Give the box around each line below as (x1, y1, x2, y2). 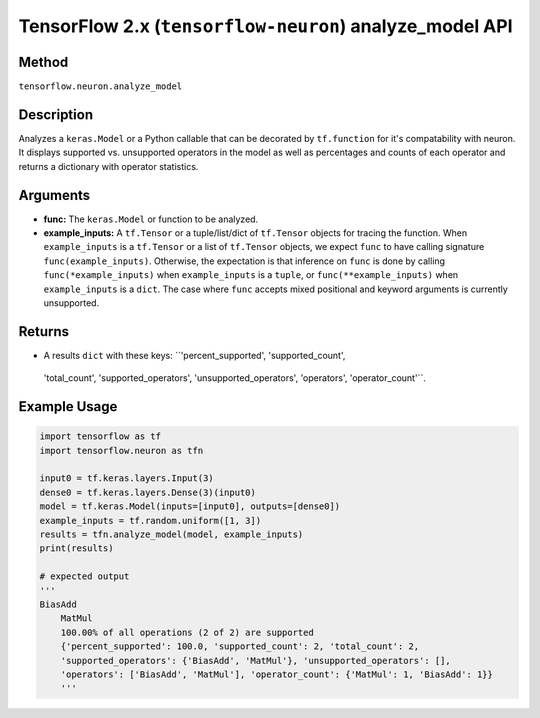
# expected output (39, 571, 130, 582)
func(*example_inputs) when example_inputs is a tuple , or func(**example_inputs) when (43, 269, 459, 281)
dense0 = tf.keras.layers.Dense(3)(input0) (39, 486, 257, 498)
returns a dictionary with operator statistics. (18, 160, 199, 172)
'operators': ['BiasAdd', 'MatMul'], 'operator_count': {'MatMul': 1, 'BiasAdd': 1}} (60, 668, 494, 680)
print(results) (39, 543, 114, 554)
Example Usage (18, 398, 118, 415)
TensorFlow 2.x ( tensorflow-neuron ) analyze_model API (18, 15, 514, 37)
